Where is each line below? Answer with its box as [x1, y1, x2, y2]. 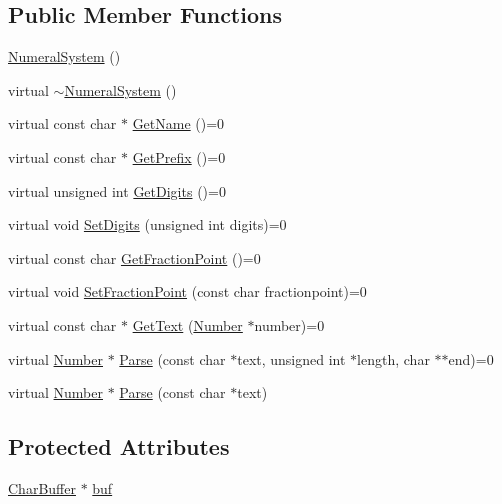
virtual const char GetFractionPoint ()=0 [8, 247, 261, 268]
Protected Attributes [8, 431, 230, 462]
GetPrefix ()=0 [132, 146, 226, 167]
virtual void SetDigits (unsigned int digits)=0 [8, 214, 287, 235]
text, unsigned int [237, 348, 346, 369]
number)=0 [254, 314, 325, 335]
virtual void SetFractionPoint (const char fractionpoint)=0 [8, 281, 367, 302]
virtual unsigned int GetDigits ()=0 [8, 180, 226, 201]
